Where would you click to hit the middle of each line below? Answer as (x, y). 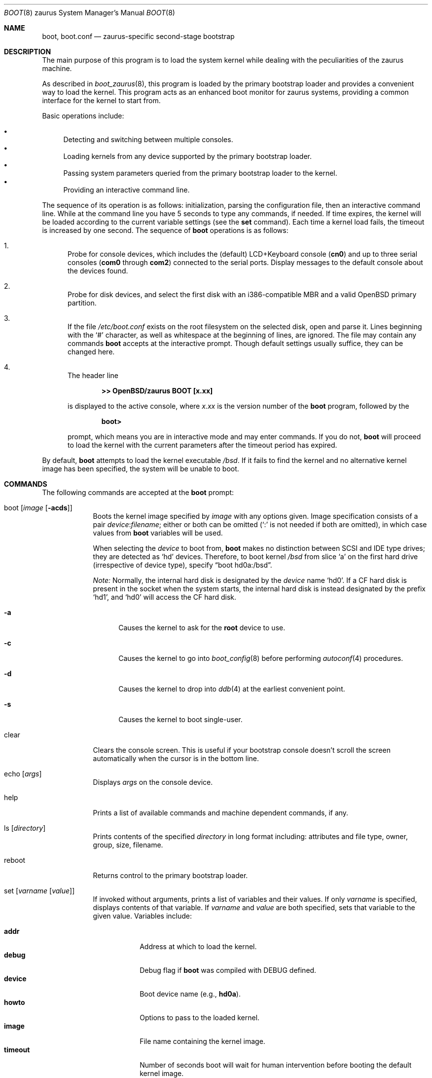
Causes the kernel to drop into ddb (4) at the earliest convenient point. (232, 689)
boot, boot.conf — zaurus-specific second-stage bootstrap (138, 36)
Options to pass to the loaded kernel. (200, 1018)
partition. (82, 303)
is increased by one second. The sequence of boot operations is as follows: (165, 230)
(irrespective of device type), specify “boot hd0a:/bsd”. (182, 565)
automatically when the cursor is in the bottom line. (176, 758)
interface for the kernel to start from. (101, 100)
